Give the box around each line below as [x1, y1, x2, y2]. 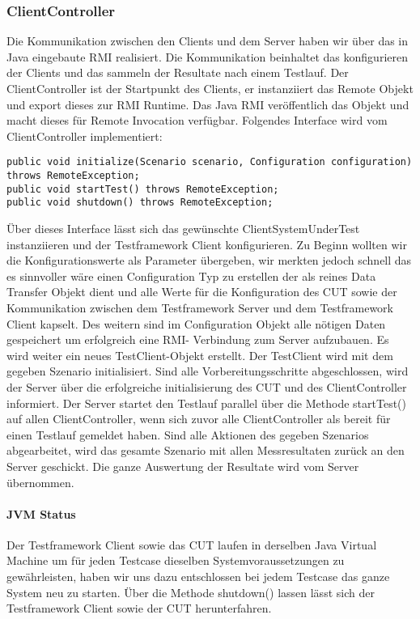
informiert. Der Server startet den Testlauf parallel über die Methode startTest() [6, 394, 406, 411]
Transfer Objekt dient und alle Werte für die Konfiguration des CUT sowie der [6, 283, 397, 300]
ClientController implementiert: [6, 127, 163, 144]
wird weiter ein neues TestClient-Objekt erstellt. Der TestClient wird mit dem [6, 346, 393, 363]
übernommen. [6, 473, 74, 490]
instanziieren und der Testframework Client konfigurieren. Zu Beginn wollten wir [6, 235, 407, 252]
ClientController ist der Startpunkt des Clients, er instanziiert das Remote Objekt [6, 80, 414, 96]
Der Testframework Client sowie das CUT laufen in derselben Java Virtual [6, 536, 377, 553]
